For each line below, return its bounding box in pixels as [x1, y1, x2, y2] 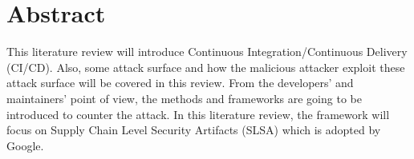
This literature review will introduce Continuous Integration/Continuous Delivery [6, 43, 408, 60]
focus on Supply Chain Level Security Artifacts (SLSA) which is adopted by [6, 121, 381, 138]
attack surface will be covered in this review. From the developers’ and [6, 74, 354, 91]
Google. [6, 137, 44, 153]
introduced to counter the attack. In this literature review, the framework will [6, 105, 390, 122]
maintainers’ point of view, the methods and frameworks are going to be [6, 89, 362, 106]
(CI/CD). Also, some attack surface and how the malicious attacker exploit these [6, 58, 405, 75]
